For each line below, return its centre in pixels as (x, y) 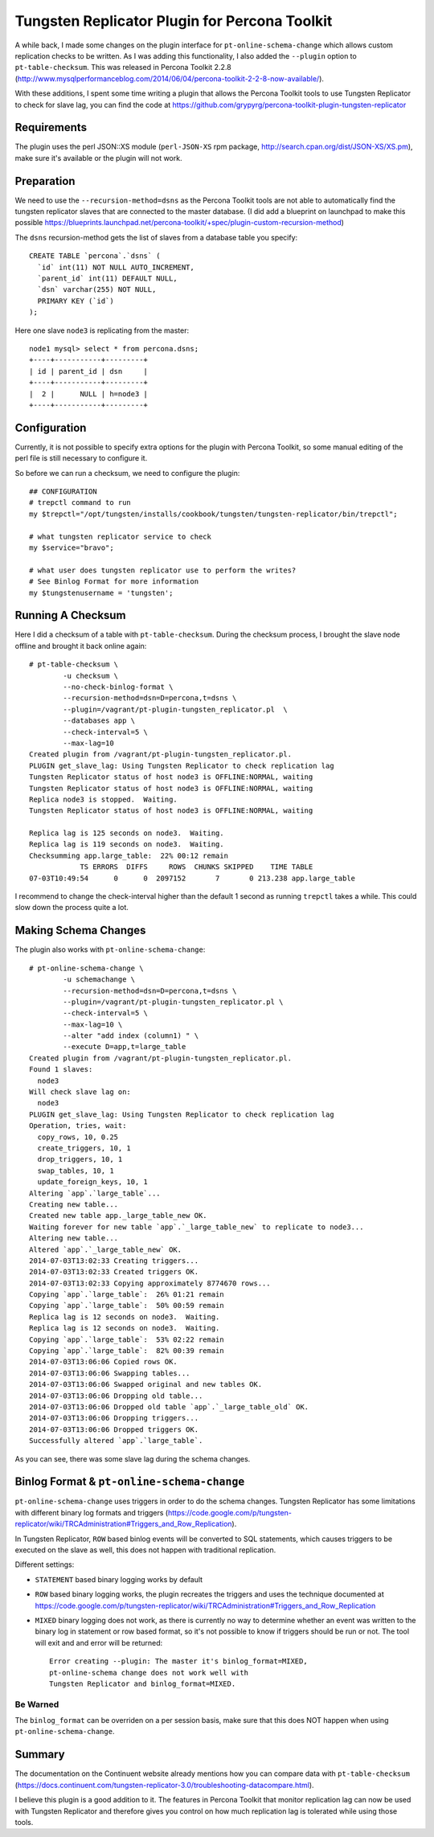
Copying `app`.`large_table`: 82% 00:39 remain (127, 1351)
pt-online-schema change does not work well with (149, 1673)
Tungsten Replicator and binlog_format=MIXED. (143, 1683)
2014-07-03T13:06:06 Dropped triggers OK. (114, 1429)
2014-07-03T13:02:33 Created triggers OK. (114, 1272)
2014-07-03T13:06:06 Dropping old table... (116, 1396)
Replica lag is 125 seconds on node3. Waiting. (127, 833)
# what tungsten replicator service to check (121, 536)
